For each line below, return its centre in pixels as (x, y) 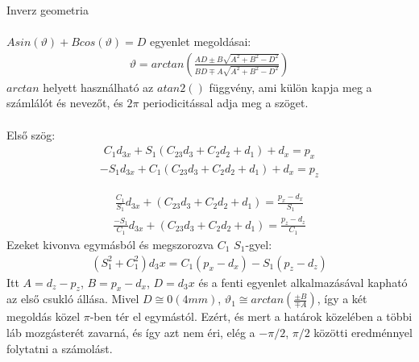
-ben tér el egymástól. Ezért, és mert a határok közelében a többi (251, 316)
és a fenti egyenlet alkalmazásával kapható (303, 282)
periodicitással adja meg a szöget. (226, 103)
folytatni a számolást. (60, 348)
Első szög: (31, 134)
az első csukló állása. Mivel (73, 299)
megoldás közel (44, 316)
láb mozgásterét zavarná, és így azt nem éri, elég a (131, 332)
